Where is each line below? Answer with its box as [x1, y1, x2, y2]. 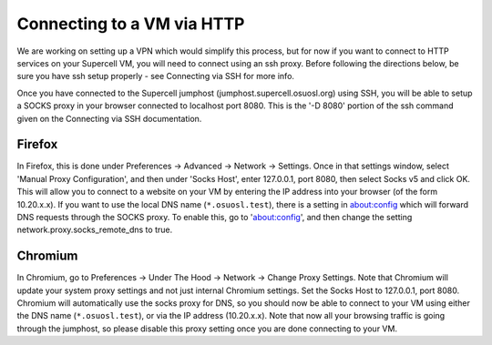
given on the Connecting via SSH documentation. [16, 113, 202, 124]
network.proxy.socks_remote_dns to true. [16, 224, 173, 236]
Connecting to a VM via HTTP [16, 14, 245, 34]
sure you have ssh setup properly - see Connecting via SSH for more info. [16, 71, 295, 82]
